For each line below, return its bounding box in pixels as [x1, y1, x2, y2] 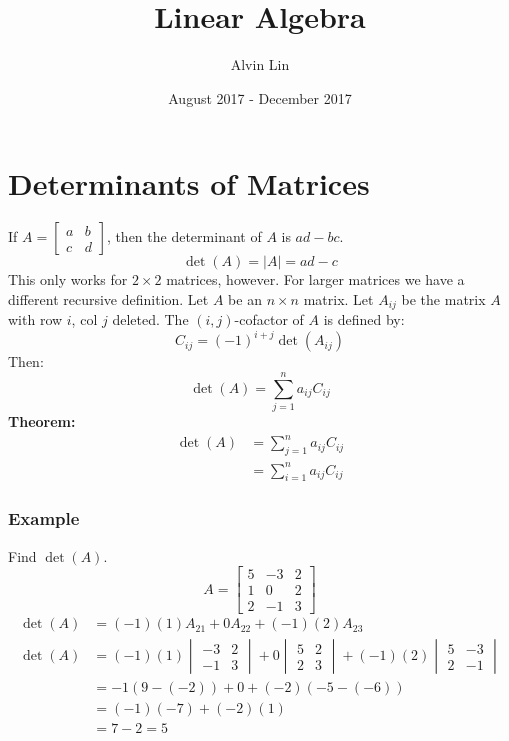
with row [8, 309, 63, 330]
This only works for [8, 269, 128, 290]
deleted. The [112, 309, 189, 330]
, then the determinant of [106, 226, 262, 247]
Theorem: [8, 411, 76, 432]
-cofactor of [234, 309, 304, 330]
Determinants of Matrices [8, 163, 370, 204]
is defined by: [323, 309, 405, 330]
